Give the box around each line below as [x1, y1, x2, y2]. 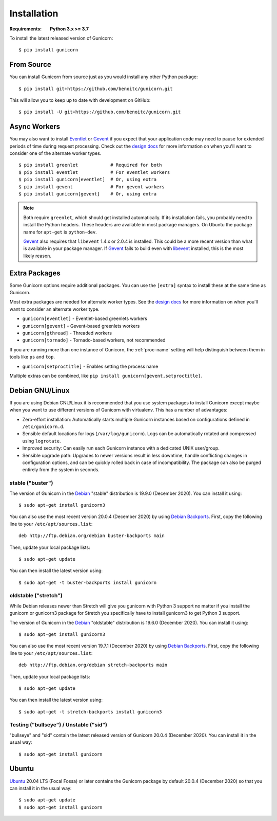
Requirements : [9, 26, 42, 32]
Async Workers [9, 122, 61, 131]
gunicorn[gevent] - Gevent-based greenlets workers [22, 323, 140, 329]
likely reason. [23, 253, 51, 259]
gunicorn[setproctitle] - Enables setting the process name [22, 363, 159, 369]
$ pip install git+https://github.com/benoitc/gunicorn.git [18, 85, 173, 92]
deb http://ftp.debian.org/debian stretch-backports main [18, 662, 168, 668]
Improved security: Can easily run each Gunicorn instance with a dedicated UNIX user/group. [22, 445, 220, 451]
